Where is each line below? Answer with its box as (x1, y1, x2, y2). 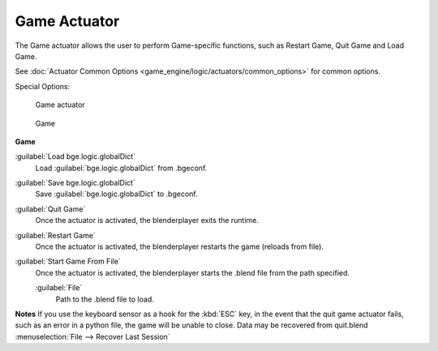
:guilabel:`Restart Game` (15, 230, 97, 240)
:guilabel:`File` (35, 283, 83, 293)
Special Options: (15, 81, 71, 91)
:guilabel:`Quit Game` (15, 203, 86, 214)
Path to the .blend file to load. (55, 294, 154, 304)
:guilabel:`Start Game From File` (15, 256, 121, 267)
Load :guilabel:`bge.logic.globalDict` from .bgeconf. (35, 163, 208, 173)
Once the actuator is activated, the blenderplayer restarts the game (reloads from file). (35, 242, 324, 251)
